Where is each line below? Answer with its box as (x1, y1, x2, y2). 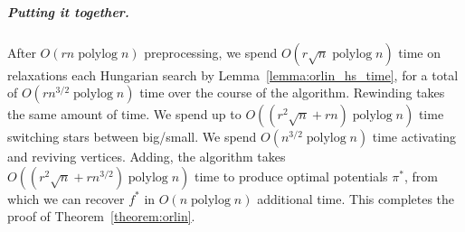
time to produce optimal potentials (194, 166, 388, 185)
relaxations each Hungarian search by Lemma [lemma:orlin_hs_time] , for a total (7, 65, 459, 84)
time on (398, 42, 441, 61)
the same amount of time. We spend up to (7, 105, 242, 124)
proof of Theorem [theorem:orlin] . (7, 207, 195, 226)
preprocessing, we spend (144, 42, 278, 61)
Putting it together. (7, 2, 129, 21)
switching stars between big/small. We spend (7, 127, 257, 146)
